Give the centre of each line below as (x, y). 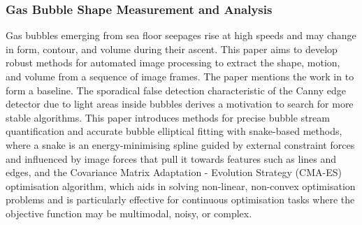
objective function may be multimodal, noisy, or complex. (129, 213)
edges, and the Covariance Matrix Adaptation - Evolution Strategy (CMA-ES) (174, 172)
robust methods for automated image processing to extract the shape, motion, (173, 63)
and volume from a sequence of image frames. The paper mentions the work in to (180, 76)
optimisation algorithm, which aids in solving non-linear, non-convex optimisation (181, 186)
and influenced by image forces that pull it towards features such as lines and (171, 158)
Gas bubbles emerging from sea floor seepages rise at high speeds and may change (181, 35)
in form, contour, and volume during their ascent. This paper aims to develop (172, 49)
